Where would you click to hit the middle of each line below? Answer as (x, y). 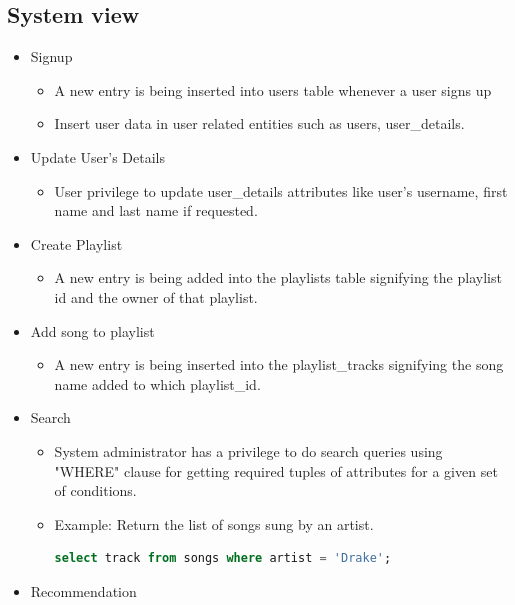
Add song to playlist (92, 330)
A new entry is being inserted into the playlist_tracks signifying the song (279, 364)
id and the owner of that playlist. (156, 296)
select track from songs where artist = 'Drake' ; (223, 558)
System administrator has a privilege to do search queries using (248, 450)
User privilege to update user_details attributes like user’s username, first (281, 190)
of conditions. (95, 490)
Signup (51, 56)
